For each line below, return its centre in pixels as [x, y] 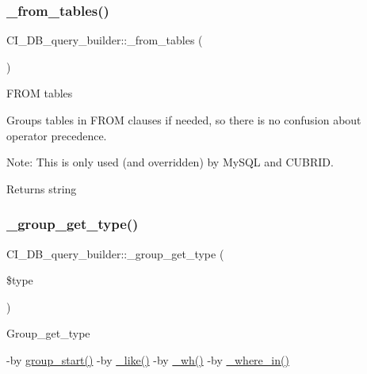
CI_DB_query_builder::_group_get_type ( [115, 253]
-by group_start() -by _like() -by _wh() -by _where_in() [148, 359]
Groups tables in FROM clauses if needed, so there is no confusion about [184, 120]
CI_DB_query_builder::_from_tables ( [105, 40]
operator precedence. [57, 135]
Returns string [42, 188]
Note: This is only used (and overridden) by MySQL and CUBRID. [170, 162]
